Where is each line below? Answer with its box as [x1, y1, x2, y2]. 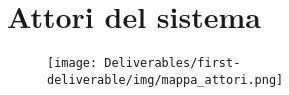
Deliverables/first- [104, 56, 241, 71]
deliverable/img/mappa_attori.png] [47, 72, 284, 87]
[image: [47, 56, 98, 71]
